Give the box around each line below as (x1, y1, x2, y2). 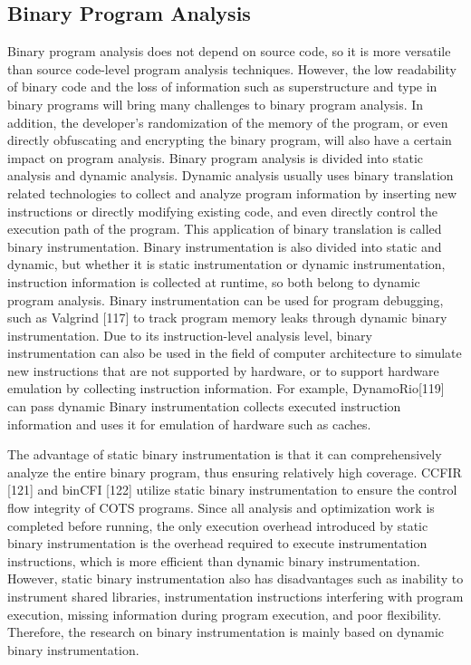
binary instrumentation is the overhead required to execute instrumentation (7, 534, 428, 553)
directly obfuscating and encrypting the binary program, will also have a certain (7, 130, 452, 149)
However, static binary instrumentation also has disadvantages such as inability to (7, 569, 464, 588)
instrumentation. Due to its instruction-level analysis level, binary (7, 325, 372, 344)
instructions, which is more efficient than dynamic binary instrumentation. (7, 551, 420, 570)
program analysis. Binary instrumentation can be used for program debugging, (7, 290, 444, 309)
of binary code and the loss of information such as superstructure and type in (7, 77, 437, 96)
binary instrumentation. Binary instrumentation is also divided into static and (7, 236, 442, 255)
